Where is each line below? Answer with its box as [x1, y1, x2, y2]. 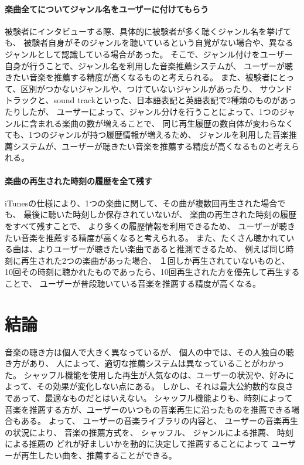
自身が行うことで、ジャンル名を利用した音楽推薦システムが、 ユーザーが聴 [5, 59, 293, 72]
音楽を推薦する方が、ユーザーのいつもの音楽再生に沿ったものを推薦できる [5, 403, 292, 415]
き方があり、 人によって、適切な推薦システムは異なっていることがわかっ [5, 357, 285, 369]
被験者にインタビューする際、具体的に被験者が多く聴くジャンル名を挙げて [5, 25, 292, 37]
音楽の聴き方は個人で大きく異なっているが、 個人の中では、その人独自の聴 [5, 345, 294, 358]
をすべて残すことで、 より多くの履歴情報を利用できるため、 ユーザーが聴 [5, 219, 287, 232]
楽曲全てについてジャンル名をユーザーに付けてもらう [5, 2, 209, 15]
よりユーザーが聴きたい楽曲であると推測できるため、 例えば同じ [37, 243, 286, 255]
